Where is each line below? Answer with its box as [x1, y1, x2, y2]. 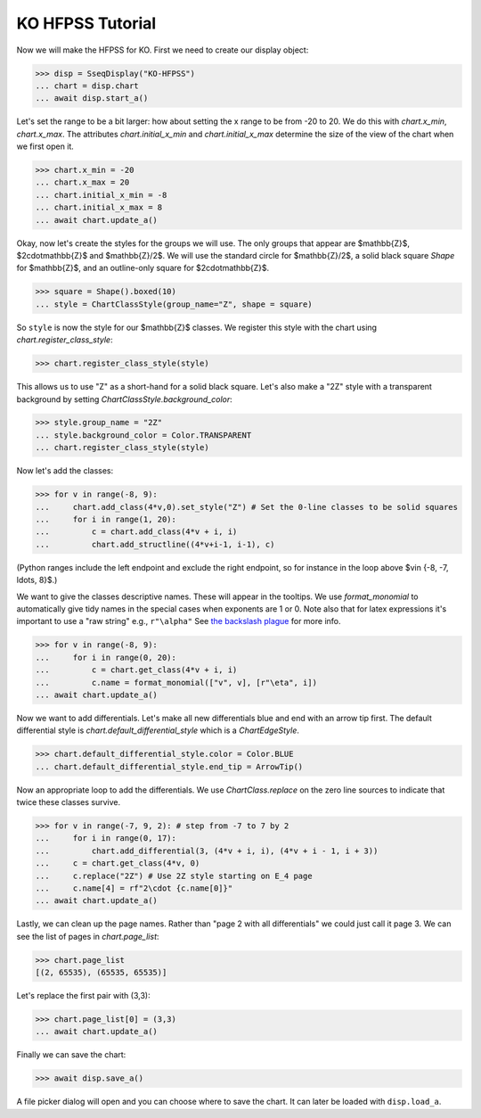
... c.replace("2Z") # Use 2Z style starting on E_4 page [35, 870, 313, 881]
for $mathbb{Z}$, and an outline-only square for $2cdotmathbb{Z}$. [16, 263, 270, 274]
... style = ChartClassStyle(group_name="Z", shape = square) [35, 299, 313, 309]
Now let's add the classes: [16, 465, 114, 476]
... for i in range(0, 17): [35, 834, 177, 843]
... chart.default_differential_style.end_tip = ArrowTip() [35, 761, 304, 771]
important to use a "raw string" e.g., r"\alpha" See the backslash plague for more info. [16, 616, 341, 627]
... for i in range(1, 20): [35, 514, 177, 525]
